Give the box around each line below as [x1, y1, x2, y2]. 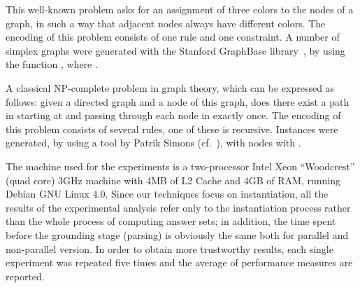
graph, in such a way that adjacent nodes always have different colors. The [6, 15, 326, 30]
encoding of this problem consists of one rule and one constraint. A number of [6, 29, 340, 44]
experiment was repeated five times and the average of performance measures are [6, 255, 353, 270]
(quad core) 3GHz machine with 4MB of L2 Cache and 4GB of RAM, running [6, 172, 340, 187]
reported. [6, 268, 45, 283]
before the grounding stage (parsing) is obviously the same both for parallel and [6, 227, 349, 242]
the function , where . [6, 57, 98, 71]
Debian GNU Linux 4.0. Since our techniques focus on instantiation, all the [6, 186, 329, 201]
